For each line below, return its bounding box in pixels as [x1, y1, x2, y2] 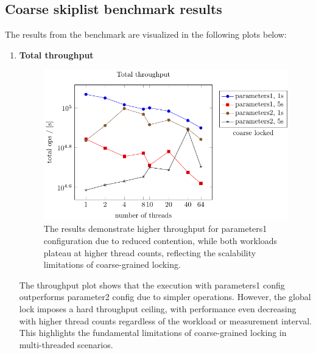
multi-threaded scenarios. [19, 338, 113, 351]
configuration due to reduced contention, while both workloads [43, 234, 278, 246]
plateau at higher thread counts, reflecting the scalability [43, 246, 256, 259]
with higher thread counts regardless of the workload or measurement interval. [19, 314, 312, 327]
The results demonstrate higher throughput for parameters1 [43, 222, 267, 235]
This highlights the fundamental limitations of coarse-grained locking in [19, 326, 287, 339]
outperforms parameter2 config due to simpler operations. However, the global [19, 290, 311, 303]
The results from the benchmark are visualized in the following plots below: [5, 28, 287, 41]
